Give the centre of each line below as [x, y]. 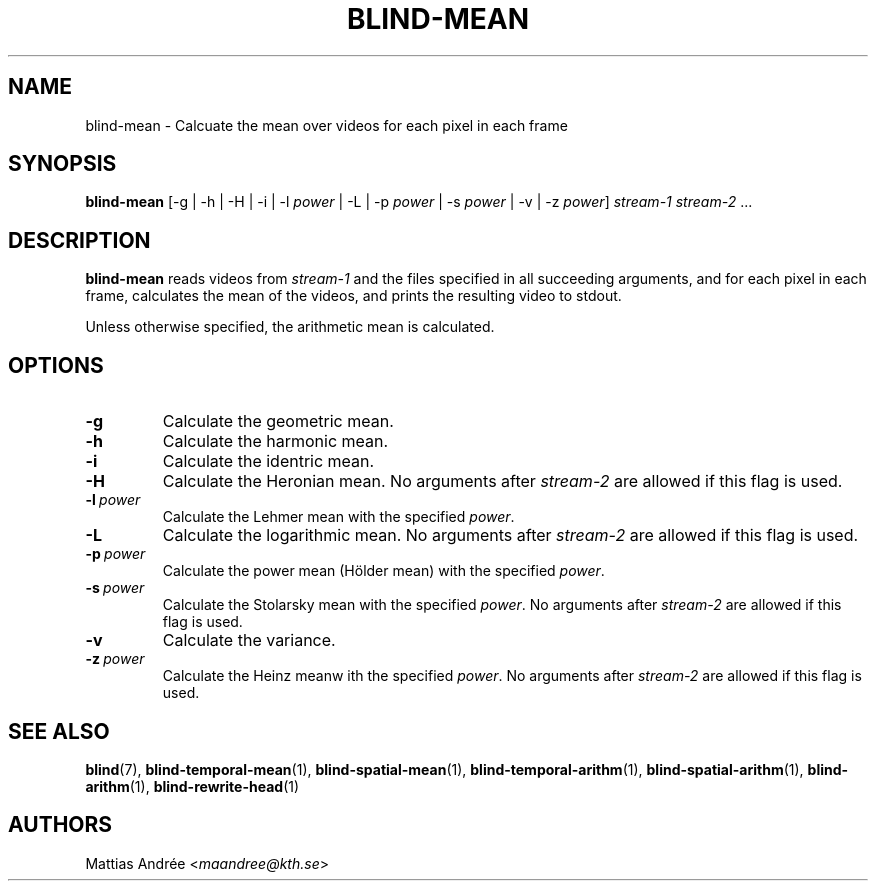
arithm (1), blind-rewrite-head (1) [192, 786]
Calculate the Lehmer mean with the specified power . [338, 517]
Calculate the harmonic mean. [275, 441]
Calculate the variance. [249, 640]
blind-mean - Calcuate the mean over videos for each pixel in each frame [326, 125]
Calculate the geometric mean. [278, 421]
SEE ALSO [59, 731]
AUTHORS [60, 825]
